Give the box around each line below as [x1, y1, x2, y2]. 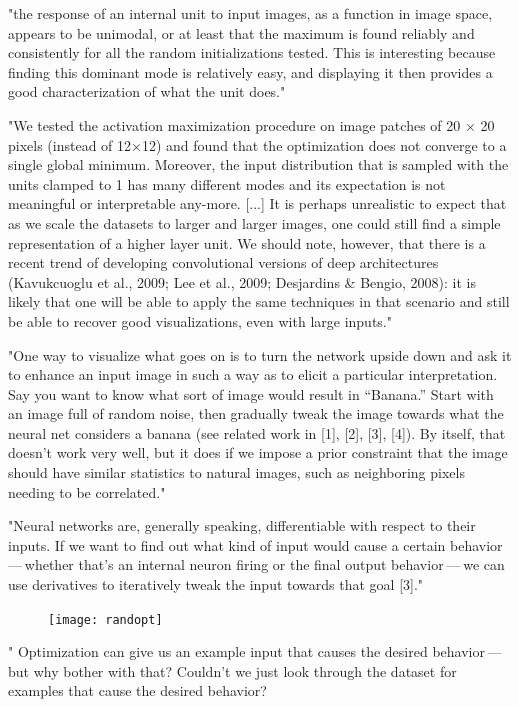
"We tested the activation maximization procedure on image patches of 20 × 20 [8, 114, 495, 135]
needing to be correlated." [8, 481, 166, 502]
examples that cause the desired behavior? [8, 680, 267, 701]
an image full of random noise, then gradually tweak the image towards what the [8, 403, 504, 424]
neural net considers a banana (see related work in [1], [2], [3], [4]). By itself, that [8, 422, 506, 443]
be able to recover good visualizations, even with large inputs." [8, 310, 392, 331]
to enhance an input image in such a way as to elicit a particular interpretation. [8, 364, 498, 385]
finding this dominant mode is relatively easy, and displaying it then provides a [8, 61, 493, 82]
